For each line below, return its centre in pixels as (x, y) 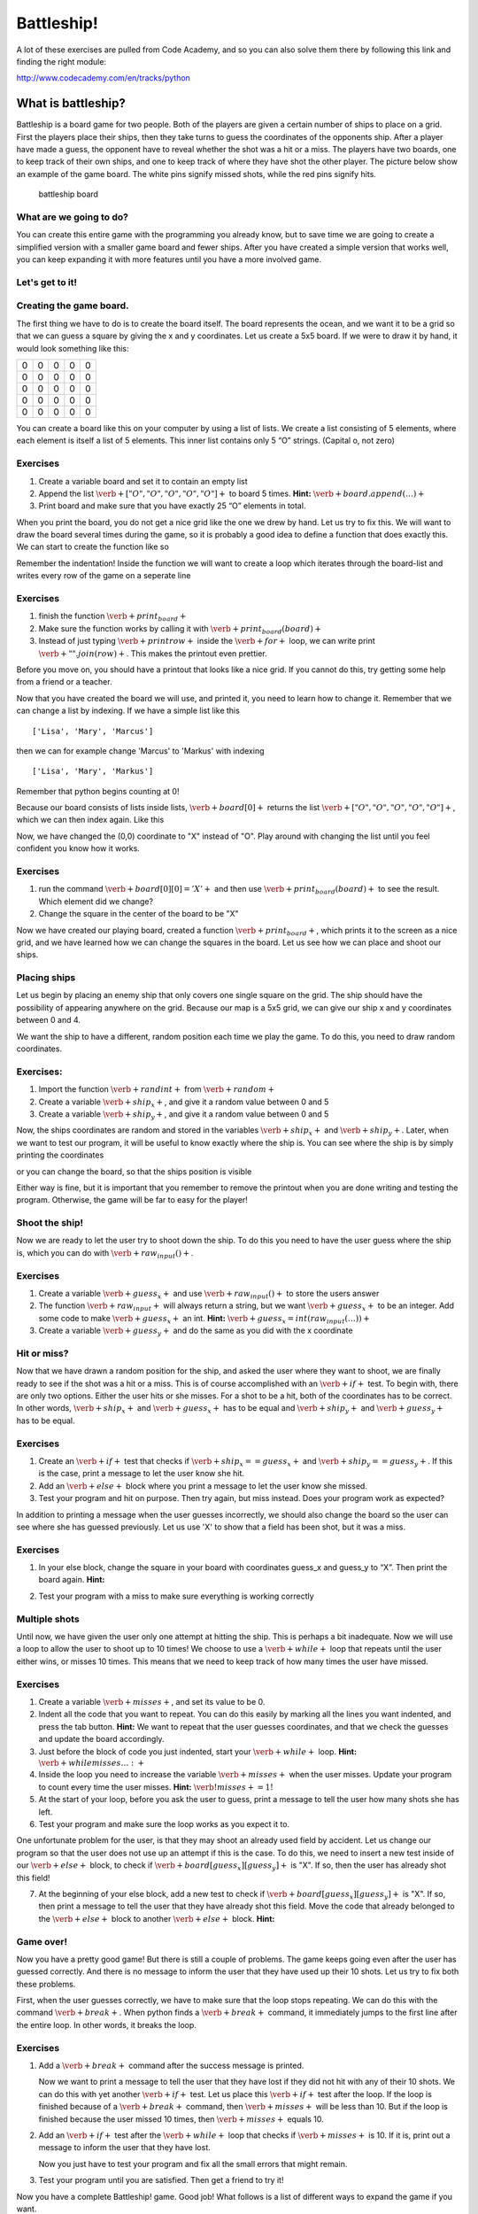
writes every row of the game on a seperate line (104, 576)
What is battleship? (71, 103)
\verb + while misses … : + (92, 1763)
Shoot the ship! (50, 1223)
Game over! (42, 1941)
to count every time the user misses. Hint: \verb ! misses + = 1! (156, 1787)
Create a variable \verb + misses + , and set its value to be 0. (152, 1701)
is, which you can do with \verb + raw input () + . (105, 1254)
